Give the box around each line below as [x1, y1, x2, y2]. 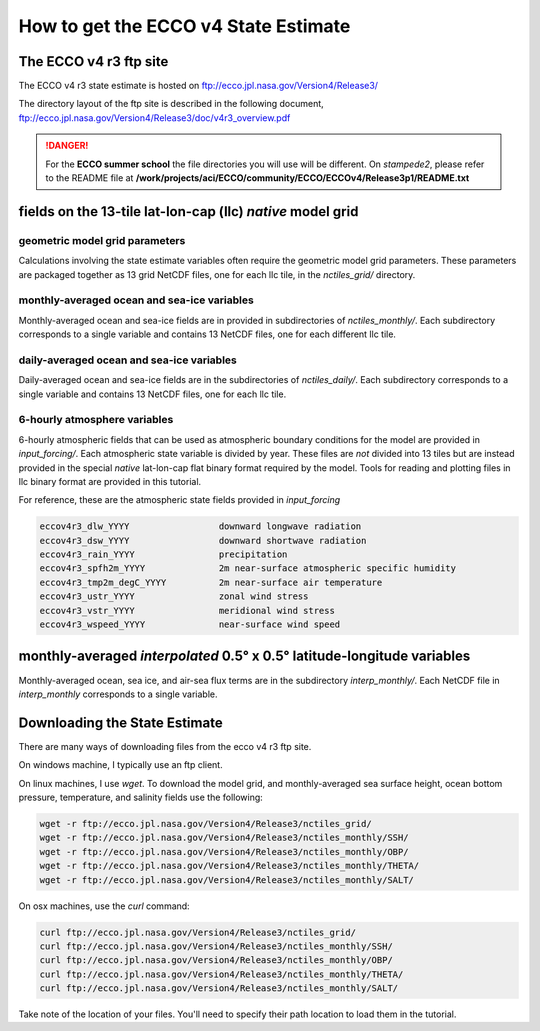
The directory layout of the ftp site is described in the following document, [18, 98, 324, 110]
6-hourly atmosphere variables [18, 413, 174, 427]
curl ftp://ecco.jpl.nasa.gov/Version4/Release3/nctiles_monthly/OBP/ [39, 955, 394, 966]
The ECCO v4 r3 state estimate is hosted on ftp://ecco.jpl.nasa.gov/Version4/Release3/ [18, 80, 379, 92]
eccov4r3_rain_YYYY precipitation [39, 549, 288, 560]
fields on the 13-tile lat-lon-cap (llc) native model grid [18, 203, 359, 220]
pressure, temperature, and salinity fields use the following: [18, 791, 264, 804]
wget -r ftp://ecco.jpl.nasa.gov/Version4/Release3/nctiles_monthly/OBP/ [39, 846, 409, 857]
